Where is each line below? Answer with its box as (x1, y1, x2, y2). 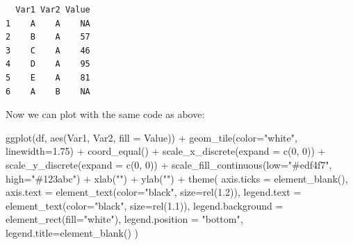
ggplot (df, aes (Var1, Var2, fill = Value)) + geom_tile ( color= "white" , (6, 130, 297, 144)
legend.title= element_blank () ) (6, 225, 139, 239)
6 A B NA (6, 86, 90, 96)
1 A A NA (6, 18, 90, 28)
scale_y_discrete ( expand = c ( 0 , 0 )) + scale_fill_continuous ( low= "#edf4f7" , (6, 157, 332, 171)
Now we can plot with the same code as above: (6, 107, 205, 121)
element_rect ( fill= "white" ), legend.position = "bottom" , (6, 212, 243, 226)
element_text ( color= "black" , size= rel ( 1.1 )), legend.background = (6, 198, 284, 212)
